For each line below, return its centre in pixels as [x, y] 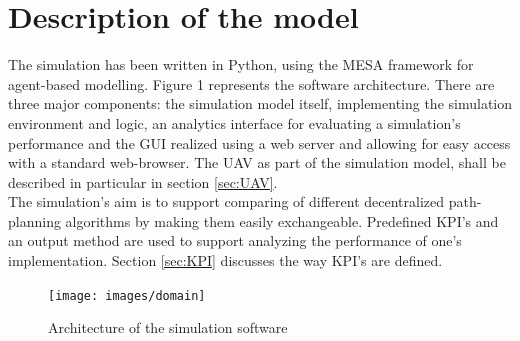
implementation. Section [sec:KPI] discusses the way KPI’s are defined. [225, 260]
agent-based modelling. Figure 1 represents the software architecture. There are [251, 83]
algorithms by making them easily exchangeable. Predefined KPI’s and [282, 220]
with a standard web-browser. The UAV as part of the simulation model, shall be [257, 162]
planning [34, 220]
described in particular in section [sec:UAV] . [143, 181]
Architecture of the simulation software [168, 327]
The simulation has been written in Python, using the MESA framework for [241, 64]
